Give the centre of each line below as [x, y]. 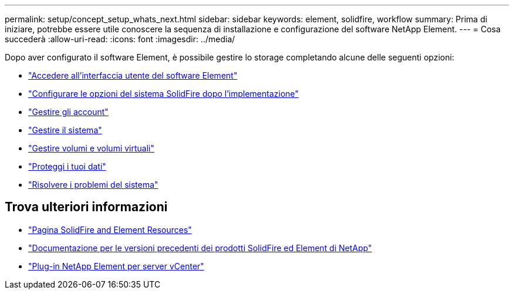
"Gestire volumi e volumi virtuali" [91, 148]
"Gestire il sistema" [65, 130]
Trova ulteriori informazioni [86, 207]
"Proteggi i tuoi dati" [67, 166]
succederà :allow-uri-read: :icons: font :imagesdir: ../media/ [120, 39]
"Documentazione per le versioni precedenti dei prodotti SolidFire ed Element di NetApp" [200, 248]
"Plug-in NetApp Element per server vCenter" [116, 266]
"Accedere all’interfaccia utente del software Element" [133, 75]
